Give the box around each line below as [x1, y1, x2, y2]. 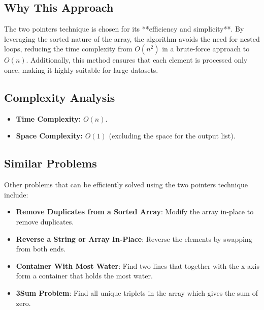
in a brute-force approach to [162, 43, 250, 54]
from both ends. [16, 243, 66, 254]
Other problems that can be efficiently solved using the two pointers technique [4, 179, 248, 190]
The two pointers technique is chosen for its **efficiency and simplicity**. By [4, 23, 244, 34]
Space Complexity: [16, 130, 83, 141]
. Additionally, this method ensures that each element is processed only [26, 54, 248, 65]
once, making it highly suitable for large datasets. [4, 64, 158, 75]
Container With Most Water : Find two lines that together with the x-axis [16, 260, 259, 271]
